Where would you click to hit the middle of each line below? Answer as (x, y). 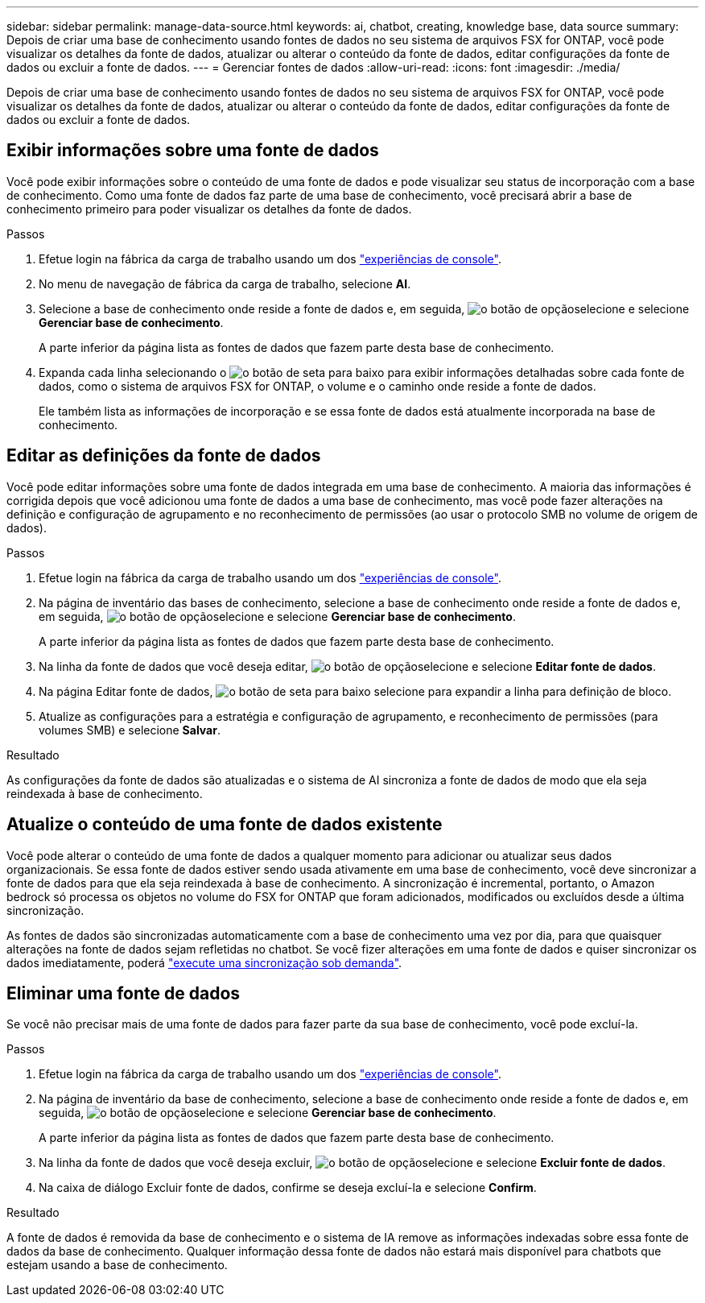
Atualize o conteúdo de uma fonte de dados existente (225, 825)
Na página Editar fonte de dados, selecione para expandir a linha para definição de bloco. (355, 691)
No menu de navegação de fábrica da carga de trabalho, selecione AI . (225, 283)
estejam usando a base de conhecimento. (117, 1265)
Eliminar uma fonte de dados (124, 993)
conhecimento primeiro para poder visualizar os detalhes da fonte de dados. (209, 209)
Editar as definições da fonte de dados (164, 456)
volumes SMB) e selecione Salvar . (130, 730)
